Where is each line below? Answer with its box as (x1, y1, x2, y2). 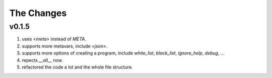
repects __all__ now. (22, 57, 63, 63)
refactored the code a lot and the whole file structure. (22, 64, 133, 70)
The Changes (9, 7, 67, 18)
